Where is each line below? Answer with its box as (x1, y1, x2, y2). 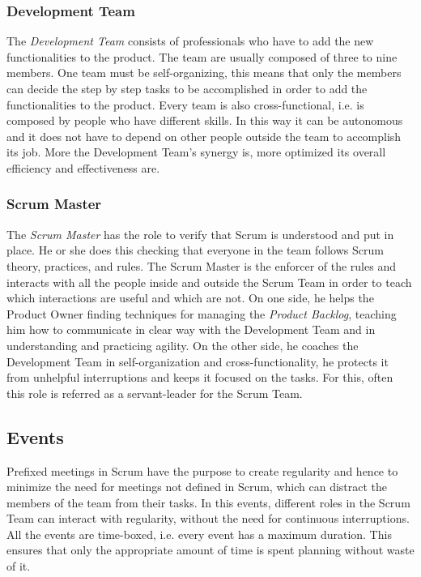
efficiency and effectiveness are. (6, 159, 160, 176)
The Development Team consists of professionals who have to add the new (6, 32, 374, 49)
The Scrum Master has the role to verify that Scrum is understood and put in (6, 225, 394, 242)
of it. (6, 558, 31, 575)
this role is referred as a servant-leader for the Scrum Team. (6, 384, 303, 401)
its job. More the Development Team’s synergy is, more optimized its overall (6, 143, 386, 160)
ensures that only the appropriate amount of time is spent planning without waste (6, 541, 415, 558)
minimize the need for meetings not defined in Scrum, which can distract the (6, 478, 388, 495)
